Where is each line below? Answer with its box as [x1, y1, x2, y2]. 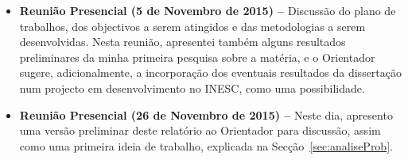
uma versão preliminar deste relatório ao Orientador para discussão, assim [19, 122, 381, 139]
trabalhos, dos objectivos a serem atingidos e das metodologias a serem [19, 17, 366, 34]
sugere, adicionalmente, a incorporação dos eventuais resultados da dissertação [19, 64, 402, 81]
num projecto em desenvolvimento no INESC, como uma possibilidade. [19, 79, 365, 96]
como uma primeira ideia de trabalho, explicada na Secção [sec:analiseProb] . [19, 137, 393, 154]
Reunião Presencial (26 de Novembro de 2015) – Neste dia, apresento [19, 106, 393, 123]
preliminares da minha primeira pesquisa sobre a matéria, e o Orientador [19, 48, 375, 65]
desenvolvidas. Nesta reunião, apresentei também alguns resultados [19, 33, 346, 50]
